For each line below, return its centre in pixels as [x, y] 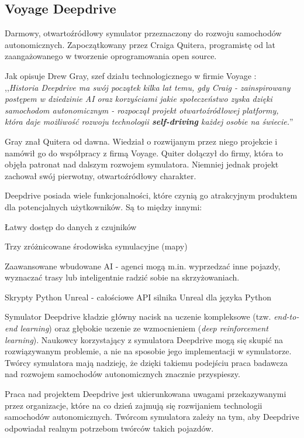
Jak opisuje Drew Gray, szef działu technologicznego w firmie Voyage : [131, 75]
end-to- [286, 316]
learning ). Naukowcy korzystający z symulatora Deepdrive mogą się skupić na [144, 339]
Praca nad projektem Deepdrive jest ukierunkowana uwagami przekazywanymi [146, 394]
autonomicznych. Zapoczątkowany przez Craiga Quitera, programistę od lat [140, 44]
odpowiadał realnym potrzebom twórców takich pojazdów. [109, 428]
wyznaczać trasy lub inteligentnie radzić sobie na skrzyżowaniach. [122, 277]
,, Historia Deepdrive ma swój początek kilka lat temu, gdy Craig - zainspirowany [148, 87]
